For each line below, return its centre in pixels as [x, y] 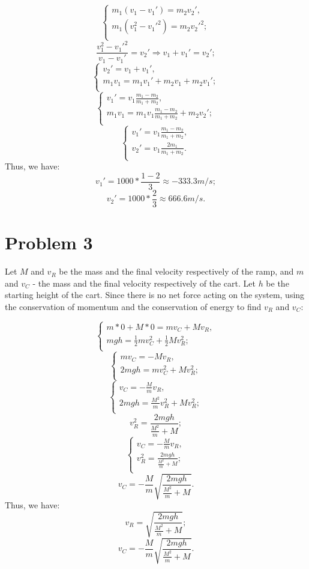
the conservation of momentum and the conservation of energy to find [133, 306]
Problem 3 [49, 242]
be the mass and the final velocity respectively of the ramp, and [176, 271]
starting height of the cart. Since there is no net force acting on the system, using [155, 295]
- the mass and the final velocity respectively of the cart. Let [144, 283]
